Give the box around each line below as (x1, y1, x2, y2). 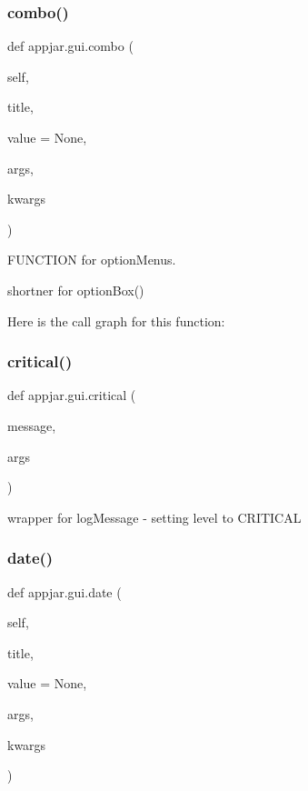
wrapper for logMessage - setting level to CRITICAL (7, 507, 302, 526)
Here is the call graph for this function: (7, 311, 225, 330)
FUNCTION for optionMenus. (7, 250, 176, 269)
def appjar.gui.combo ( (7, 36, 134, 55)
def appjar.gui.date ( (7, 582, 122, 601)
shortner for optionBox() (7, 280, 144, 299)
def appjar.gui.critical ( (7, 385, 136, 405)
